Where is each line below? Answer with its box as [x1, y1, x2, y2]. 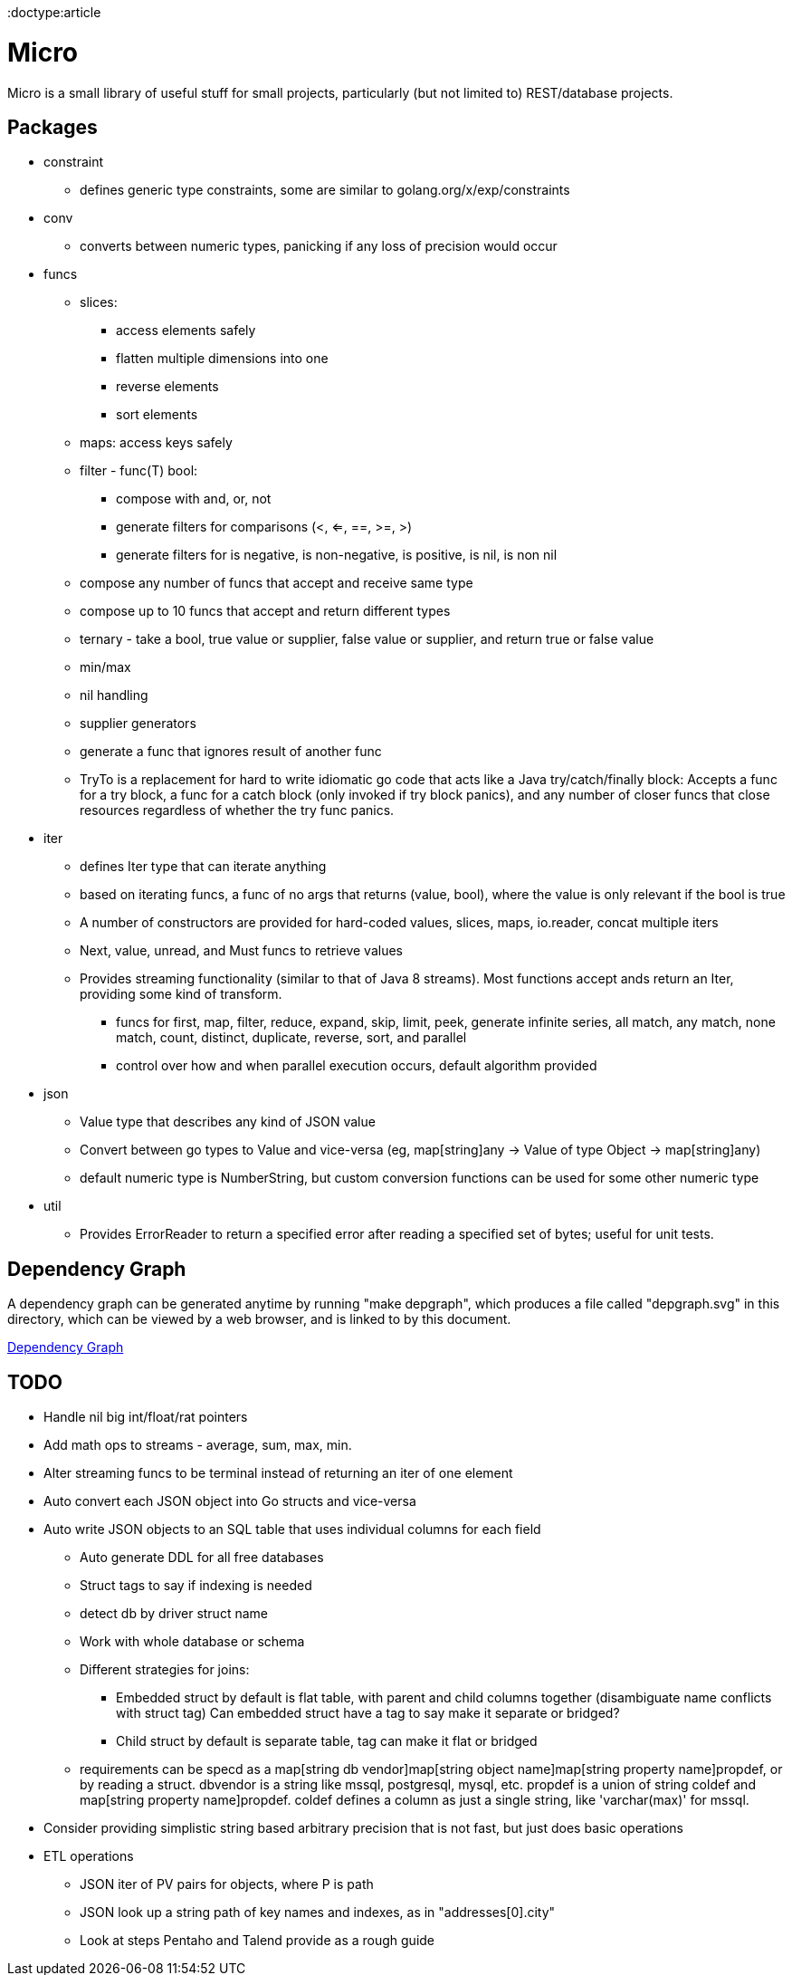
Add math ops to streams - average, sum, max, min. [43, 1437, 352, 1453]
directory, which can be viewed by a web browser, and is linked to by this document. [7, 1311, 511, 1328]
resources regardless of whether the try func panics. [80, 802, 395, 819]
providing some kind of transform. [80, 986, 282, 1002]
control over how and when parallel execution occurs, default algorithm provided [116, 1058, 597, 1074]
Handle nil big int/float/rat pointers [43, 1409, 248, 1425]
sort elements [116, 407, 198, 423]
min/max [80, 659, 131, 676]
